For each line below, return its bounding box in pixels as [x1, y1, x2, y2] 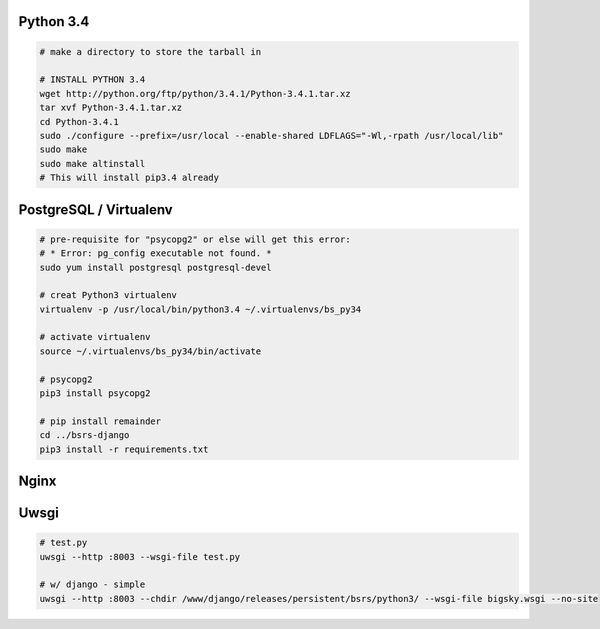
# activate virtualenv [39, 331, 151, 343]
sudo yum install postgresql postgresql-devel [39, 261, 272, 273]
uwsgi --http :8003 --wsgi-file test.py [39, 551, 240, 562]
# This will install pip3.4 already [39, 172, 220, 184]
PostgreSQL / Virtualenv [18, 201, 174, 218]
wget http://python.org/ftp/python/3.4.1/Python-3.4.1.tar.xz [39, 88, 351, 99]
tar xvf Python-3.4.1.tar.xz [39, 102, 183, 114]
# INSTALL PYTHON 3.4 [39, 74, 146, 85]
